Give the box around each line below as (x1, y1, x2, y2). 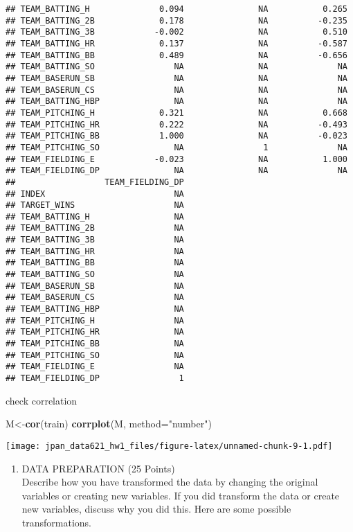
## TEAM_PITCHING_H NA (6, 315, 184, 326)
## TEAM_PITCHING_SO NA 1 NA (6, 142, 347, 152)
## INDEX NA (6, 188, 184, 199)
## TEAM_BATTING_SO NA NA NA (6, 62, 347, 72)
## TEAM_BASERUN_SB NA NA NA (6, 73, 347, 83)
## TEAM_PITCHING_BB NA (6, 339, 184, 349)
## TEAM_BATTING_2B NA (6, 223, 184, 233)
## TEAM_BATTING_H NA (6, 211, 184, 222)
